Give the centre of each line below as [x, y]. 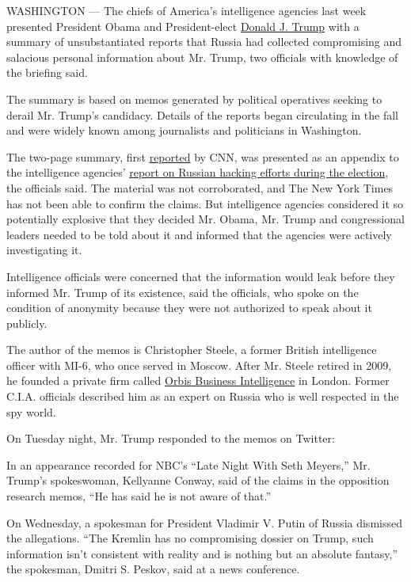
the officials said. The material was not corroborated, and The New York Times [200, 187]
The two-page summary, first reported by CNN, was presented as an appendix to [203, 156]
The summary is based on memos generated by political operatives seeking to [194, 99]
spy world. [31, 411]
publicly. [27, 323]
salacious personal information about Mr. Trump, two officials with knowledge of [202, 57]
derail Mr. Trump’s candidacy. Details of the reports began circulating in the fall [202, 114]
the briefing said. [47, 72]
